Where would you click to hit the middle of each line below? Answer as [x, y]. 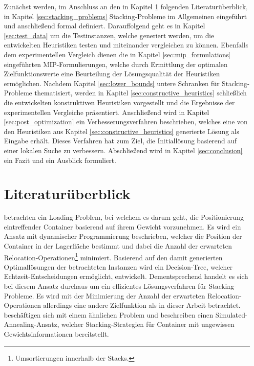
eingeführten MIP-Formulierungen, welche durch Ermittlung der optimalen [116, 64]
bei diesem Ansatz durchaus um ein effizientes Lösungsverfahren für [105, 286]
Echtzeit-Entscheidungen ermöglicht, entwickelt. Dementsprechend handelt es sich [126, 276]
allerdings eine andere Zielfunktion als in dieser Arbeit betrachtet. [142, 305]
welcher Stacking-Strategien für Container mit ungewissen [148, 324]
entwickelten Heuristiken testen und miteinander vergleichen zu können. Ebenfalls [126, 45]
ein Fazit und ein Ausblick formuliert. [60, 160]
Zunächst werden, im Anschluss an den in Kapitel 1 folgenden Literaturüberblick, [126, 6]
